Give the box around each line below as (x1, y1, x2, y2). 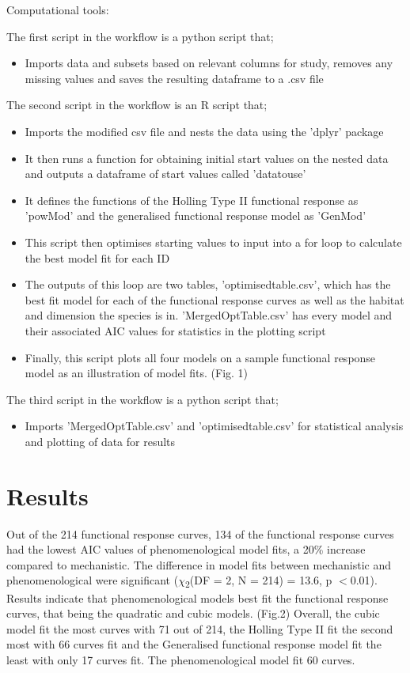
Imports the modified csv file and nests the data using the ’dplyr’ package (25, 123, 384, 139)
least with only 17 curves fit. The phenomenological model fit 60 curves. (6, 651, 355, 667)
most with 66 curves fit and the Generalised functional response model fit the (6, 636, 382, 652)
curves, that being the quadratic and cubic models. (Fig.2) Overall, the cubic (6, 605, 380, 622)
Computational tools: (6, 2, 109, 17)
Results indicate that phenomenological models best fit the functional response (6, 589, 389, 606)
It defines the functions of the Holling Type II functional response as (25, 191, 359, 208)
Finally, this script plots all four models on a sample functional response (25, 349, 376, 365)
